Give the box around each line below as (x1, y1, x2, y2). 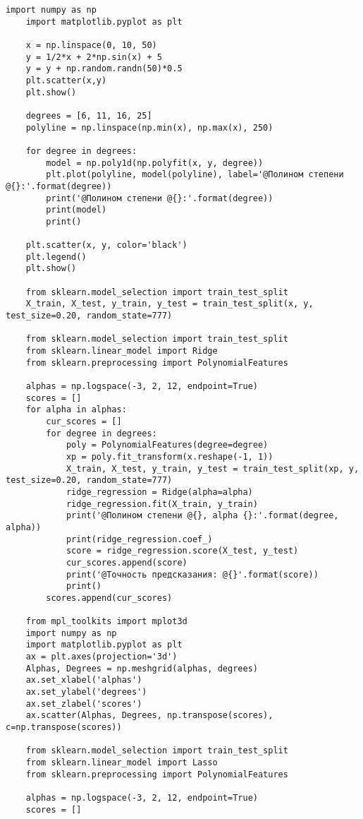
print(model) (46, 205, 107, 215)
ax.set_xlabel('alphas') (25, 675, 142, 686)
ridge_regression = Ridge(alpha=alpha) (66, 486, 253, 497)
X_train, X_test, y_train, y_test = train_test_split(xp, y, (66, 463, 359, 474)
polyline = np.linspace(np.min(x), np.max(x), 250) (25, 122, 273, 133)
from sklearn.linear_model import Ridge (25, 346, 218, 357)
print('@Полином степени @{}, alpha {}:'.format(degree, (66, 510, 339, 521)
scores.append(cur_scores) (46, 592, 173, 603)
